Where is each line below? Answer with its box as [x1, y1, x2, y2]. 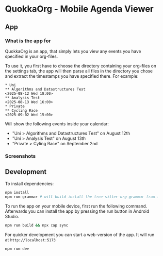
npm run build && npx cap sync [5, 223, 68, 228]
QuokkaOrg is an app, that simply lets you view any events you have [5, 48, 142, 54]
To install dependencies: [5, 181, 54, 187]
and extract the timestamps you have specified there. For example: [5, 73, 139, 79]
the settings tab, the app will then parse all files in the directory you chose [5, 68, 153, 74]
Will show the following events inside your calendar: [5, 120, 109, 127]
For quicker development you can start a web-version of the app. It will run [5, 232, 155, 238]
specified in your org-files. [5, 53, 58, 59]
